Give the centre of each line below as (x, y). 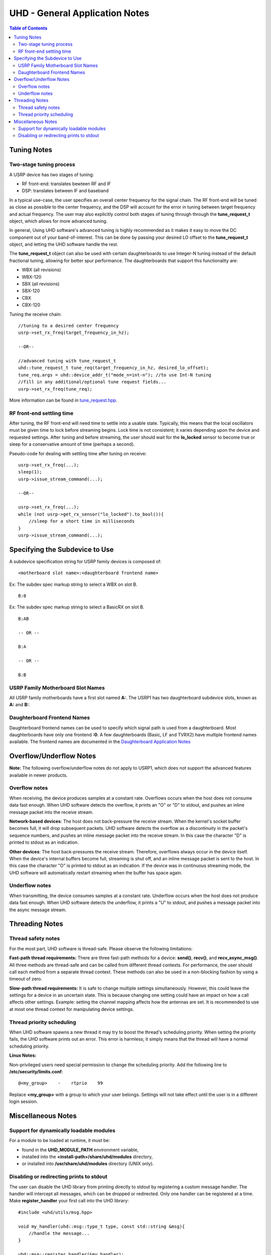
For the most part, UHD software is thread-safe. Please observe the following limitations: (101, 948)
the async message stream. (38, 910)
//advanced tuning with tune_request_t (67, 361)
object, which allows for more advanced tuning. (58, 221)
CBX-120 (31, 305)
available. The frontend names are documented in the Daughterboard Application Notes (100, 742)
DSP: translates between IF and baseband (65, 191)
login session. (24, 1101)
